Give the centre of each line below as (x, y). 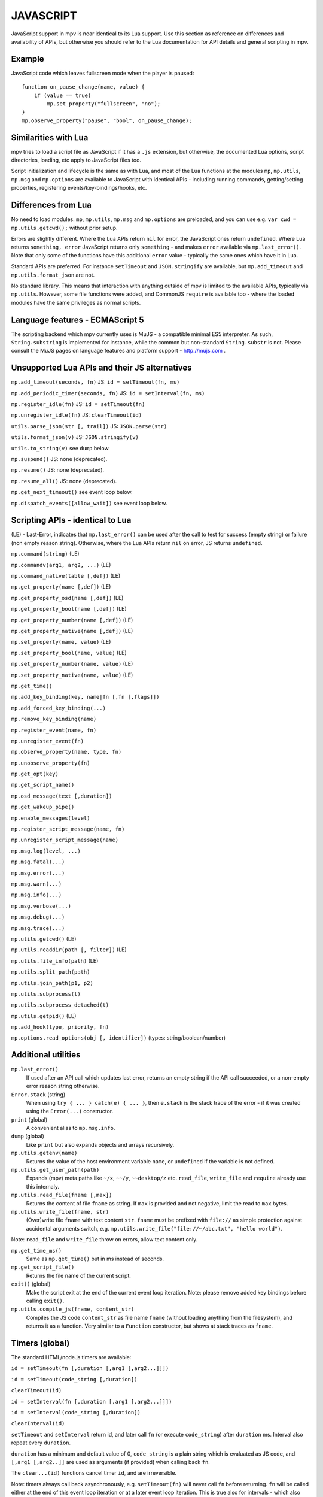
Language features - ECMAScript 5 (77, 319)
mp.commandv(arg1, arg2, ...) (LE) (61, 565)
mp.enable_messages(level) (51, 818)
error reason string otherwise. (63, 1086)
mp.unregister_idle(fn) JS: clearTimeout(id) (77, 415)
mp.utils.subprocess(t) (46, 994)
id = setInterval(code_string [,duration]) (76, 1412)
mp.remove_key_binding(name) (54, 719)
